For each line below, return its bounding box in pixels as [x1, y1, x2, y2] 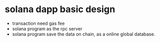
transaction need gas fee [12, 20, 65, 26]
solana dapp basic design [5, 4, 116, 15]
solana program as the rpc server [12, 25, 83, 31]
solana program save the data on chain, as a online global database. [12, 31, 155, 37]
